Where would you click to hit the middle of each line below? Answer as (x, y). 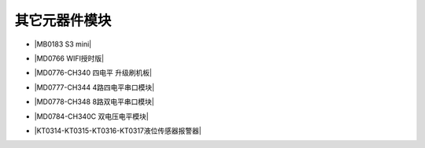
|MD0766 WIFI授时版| (69, 58)
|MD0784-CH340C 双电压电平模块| (91, 116)
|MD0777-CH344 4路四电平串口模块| (94, 87)
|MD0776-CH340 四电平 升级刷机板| (93, 73)
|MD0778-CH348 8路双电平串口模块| (94, 102)
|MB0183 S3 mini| (63, 44)
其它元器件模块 (63, 20)
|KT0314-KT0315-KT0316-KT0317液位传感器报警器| (118, 131)
